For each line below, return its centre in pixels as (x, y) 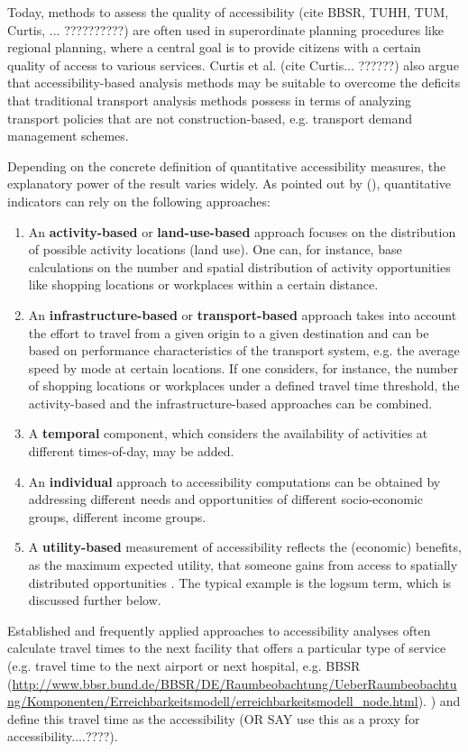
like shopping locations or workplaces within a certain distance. (203, 284)
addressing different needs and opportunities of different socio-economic (226, 499)
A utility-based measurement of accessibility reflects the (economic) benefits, (245, 547)
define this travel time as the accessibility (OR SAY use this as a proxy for (214, 718)
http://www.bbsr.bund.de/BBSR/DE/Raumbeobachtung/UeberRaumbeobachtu (234, 683)
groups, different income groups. (117, 516)
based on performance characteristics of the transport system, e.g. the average (244, 350)
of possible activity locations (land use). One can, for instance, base (215, 249)
